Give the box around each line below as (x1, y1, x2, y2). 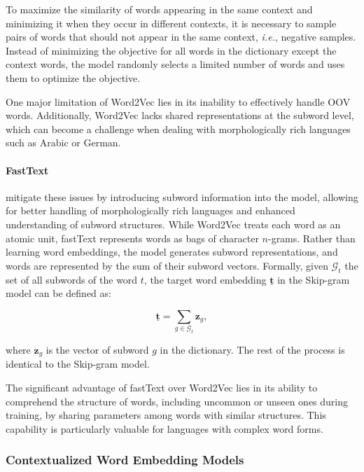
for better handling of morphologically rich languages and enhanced (6, 203, 295, 218)
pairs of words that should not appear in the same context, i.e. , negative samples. (6, 29, 356, 44)
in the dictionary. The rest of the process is (160, 342, 345, 356)
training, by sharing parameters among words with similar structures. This (6, 408, 326, 422)
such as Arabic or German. (6, 135, 121, 150)
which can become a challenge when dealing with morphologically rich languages (6, 121, 351, 136)
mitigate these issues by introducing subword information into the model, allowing (6, 189, 358, 204)
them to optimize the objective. (6, 70, 141, 85)
